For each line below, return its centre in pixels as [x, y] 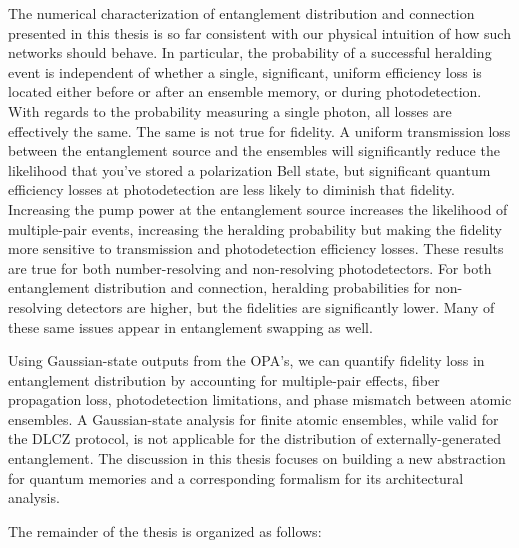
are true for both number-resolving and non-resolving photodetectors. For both [250, 267]
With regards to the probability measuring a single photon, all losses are [230, 110]
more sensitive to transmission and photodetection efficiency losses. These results [256, 248]
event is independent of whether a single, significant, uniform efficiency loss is [245, 71]
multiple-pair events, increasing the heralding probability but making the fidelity [255, 228]
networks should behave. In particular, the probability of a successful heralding [250, 52]
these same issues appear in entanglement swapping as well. [190, 326]
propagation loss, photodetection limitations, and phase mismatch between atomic [260, 399]
